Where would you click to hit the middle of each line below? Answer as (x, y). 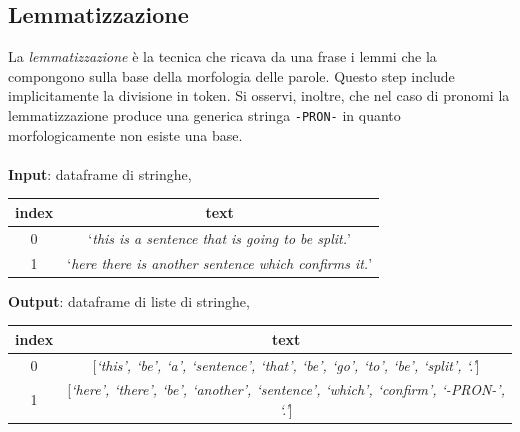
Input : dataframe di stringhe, (100, 173)
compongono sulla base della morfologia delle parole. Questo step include (231, 75)
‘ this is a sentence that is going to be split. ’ (219, 237)
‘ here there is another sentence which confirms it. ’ (220, 262)
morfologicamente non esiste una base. (125, 134)
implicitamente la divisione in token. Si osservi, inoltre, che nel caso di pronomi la (259, 95)
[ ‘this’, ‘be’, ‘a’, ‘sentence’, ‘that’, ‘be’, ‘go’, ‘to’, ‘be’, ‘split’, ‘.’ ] (286, 364)
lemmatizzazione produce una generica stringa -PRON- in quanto (204, 114)
